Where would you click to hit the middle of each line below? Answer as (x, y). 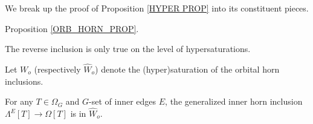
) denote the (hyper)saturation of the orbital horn (187, 69)
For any (19, 101)
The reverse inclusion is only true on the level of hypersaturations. (128, 49)
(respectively (57, 69)
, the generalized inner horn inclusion (234, 101)
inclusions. (24, 81)
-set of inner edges (123, 101)
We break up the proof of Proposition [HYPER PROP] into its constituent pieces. (157, 8)
